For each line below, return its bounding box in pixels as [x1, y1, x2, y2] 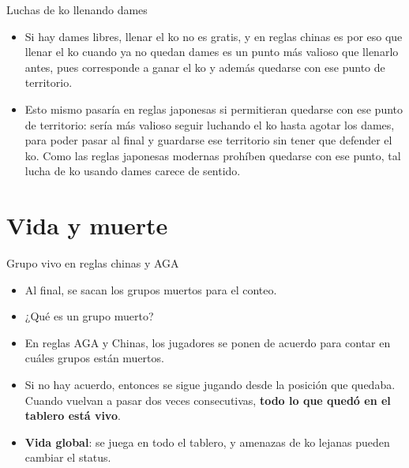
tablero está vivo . [24, 407, 121, 424]
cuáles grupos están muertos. [24, 350, 164, 366]
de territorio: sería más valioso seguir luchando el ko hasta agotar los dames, [24, 116, 395, 133]
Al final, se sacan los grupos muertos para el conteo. [24, 281, 277, 298]
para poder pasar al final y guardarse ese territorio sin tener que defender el [24, 132, 392, 148]
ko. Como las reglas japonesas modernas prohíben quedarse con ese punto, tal [24, 147, 401, 163]
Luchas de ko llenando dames [6, 2, 148, 17]
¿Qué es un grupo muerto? [24, 308, 154, 324]
